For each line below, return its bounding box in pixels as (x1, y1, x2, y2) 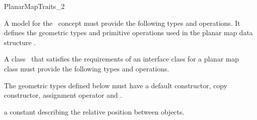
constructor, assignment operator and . (4, 90, 122, 100)
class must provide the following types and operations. (4, 63, 170, 73)
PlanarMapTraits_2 (4, 1, 65, 11)
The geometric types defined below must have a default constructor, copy (4, 80, 228, 90)
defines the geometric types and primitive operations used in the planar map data (4, 27, 253, 38)
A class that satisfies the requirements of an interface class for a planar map (4, 54, 239, 64)
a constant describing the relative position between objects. (4, 106, 184, 117)
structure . (4, 37, 36, 47)
